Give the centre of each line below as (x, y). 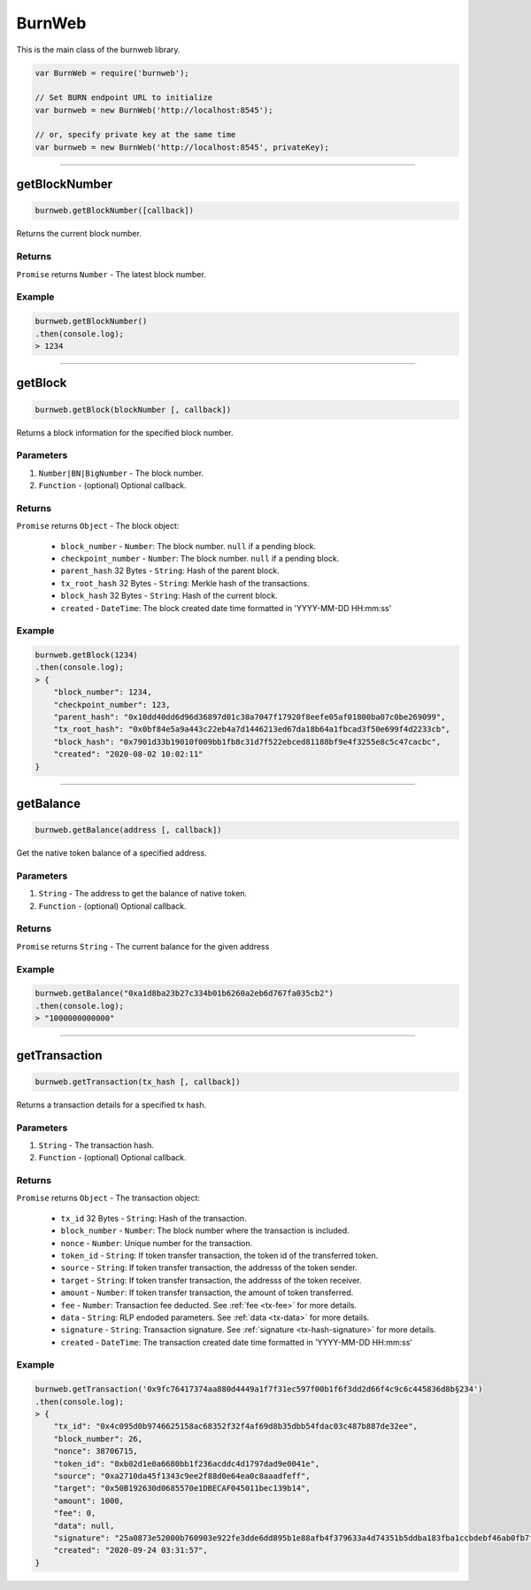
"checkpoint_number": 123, (112, 705)
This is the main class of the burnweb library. (98, 50)
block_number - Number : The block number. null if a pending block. (189, 546)
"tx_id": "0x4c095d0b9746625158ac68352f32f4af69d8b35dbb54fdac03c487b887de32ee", (235, 1427)
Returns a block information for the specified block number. (125, 432)
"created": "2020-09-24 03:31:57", (131, 1551)
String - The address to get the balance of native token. (143, 894)
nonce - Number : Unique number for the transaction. (157, 1243)
